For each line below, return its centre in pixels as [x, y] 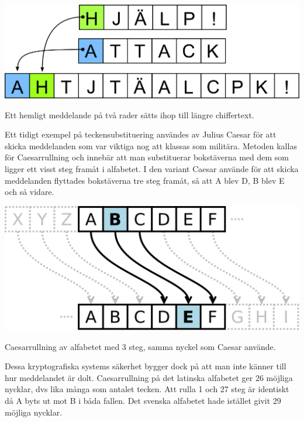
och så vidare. [30, 192]
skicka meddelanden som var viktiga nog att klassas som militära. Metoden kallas [151, 145]
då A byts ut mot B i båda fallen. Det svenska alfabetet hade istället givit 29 [143, 400]
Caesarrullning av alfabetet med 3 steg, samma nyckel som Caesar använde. [140, 346]
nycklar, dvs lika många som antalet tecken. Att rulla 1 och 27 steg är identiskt [147, 389]
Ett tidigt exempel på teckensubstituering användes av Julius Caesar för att [141, 134]
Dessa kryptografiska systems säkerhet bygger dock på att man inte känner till [146, 366]
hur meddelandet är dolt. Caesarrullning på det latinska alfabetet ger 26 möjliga [149, 377]
